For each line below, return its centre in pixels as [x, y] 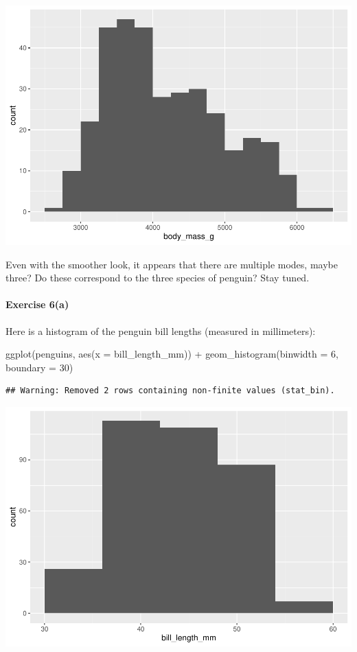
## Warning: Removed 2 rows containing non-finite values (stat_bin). [170, 391]
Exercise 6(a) [37, 304]
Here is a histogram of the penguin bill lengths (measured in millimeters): [161, 330]
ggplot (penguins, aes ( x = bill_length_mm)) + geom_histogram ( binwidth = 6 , [172, 354]
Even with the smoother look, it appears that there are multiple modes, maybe [172, 264]
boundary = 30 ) [39, 367]
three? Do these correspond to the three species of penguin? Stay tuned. [158, 278]
